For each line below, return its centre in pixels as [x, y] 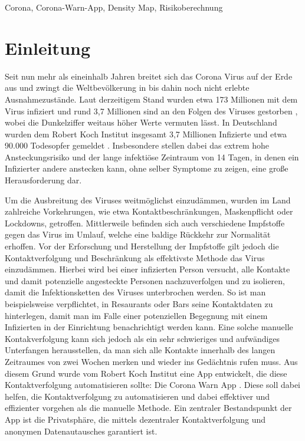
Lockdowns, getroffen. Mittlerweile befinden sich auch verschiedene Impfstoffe [145, 223]
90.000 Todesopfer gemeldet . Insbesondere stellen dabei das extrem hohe [137, 145]
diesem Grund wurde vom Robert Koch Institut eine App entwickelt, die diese [146, 373]
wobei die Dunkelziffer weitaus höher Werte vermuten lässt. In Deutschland [141, 122]
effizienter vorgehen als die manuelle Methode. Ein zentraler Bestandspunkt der [148, 408]
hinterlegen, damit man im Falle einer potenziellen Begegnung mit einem [136, 315]
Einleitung [48, 47]
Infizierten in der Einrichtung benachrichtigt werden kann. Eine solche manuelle [149, 327]
